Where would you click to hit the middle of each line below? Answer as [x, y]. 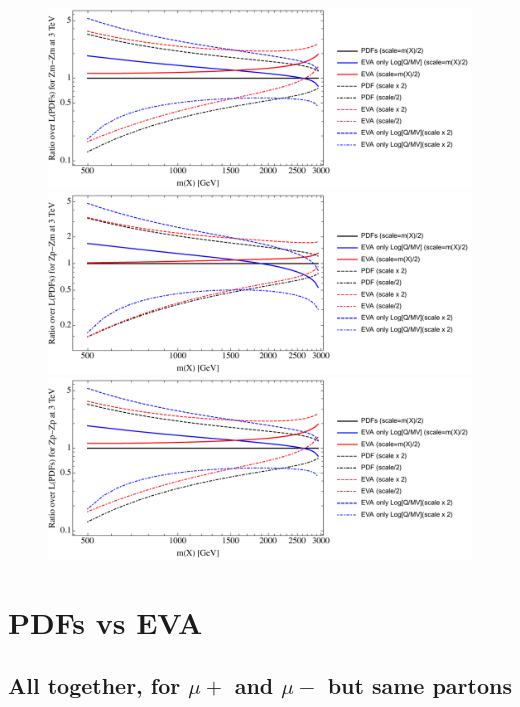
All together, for [94, 685]
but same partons [419, 685]
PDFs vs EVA [105, 621]
